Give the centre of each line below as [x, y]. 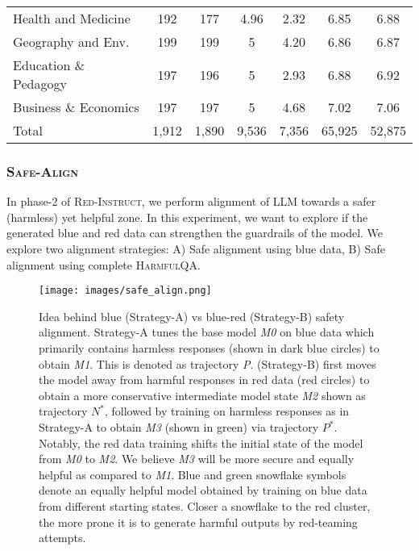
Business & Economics [76, 107]
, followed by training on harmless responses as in [227, 411]
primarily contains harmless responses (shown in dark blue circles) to [209, 348]
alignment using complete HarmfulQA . [104, 264]
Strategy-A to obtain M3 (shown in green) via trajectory [179, 427]
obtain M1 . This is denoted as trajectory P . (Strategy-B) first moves [207, 363]
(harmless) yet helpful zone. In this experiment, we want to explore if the [187, 217]
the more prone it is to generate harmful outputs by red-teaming [198, 522]
